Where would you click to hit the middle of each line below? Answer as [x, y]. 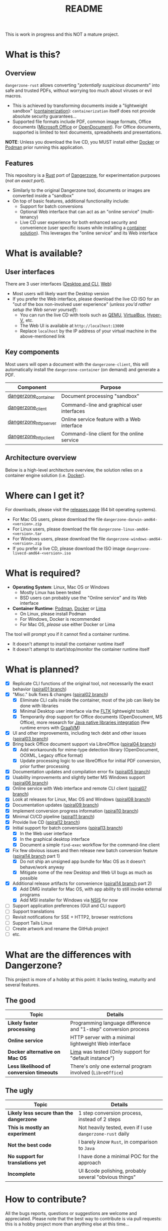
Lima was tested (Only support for [110, 1052]
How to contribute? [46, 1200]
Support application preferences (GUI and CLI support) [69, 906]
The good [20, 1001]
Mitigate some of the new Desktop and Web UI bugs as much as [86, 872]
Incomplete [21, 1174]
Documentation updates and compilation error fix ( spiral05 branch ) [81, 772]
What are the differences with [68, 955]
